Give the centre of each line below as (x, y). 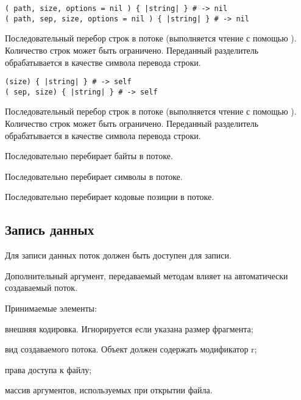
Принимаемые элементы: (51, 308)
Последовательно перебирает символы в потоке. (94, 176)
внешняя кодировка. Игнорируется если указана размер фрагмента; (129, 328)
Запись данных (50, 230)
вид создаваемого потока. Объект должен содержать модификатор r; (131, 349)
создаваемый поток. (41, 287)
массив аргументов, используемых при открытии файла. (109, 390)
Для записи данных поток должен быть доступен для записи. (118, 255)
